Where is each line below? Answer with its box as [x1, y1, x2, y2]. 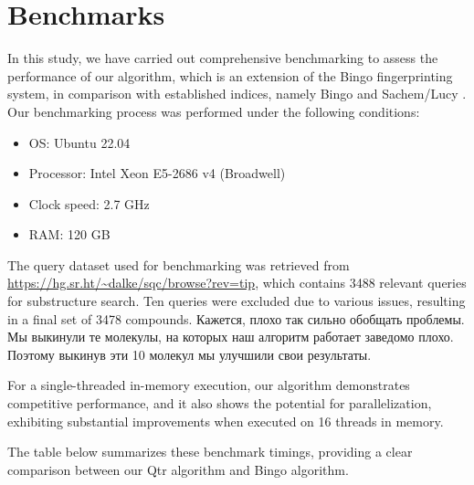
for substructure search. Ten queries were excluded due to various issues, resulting [7, 291, 466, 311]
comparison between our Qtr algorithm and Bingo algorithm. [7, 459, 349, 479]
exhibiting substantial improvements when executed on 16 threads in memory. [7, 411, 444, 430]
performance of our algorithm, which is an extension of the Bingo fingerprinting [7, 66, 453, 85]
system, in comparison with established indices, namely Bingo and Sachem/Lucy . [7, 84, 467, 103]
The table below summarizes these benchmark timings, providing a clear [7, 442, 413, 461]
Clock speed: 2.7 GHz [28, 194, 150, 213]
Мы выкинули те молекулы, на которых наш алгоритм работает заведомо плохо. [7, 327, 454, 346]
